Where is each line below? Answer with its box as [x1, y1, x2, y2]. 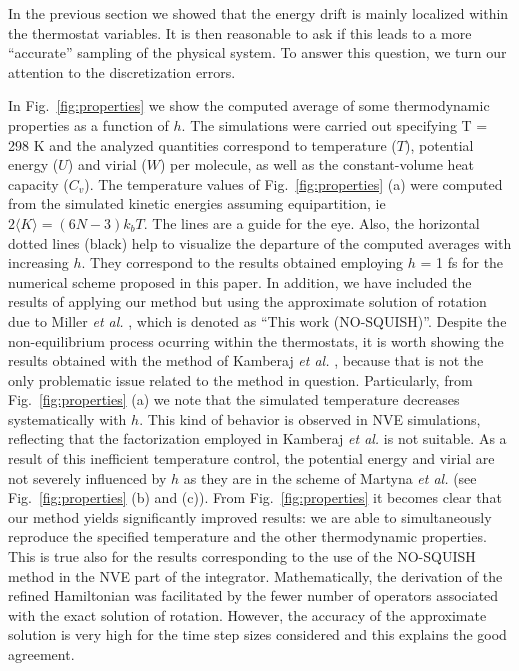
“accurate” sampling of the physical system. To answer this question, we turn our [8, 42, 507, 63]
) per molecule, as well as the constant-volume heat [160, 154, 475, 175]
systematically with [8, 408, 127, 429]
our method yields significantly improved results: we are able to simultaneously [8, 506, 492, 527]
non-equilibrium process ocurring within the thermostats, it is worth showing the [8, 330, 504, 351]
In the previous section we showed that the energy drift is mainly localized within [8, 3, 509, 23]
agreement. [8, 644, 75, 664]
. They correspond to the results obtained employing [81, 252, 404, 273]
